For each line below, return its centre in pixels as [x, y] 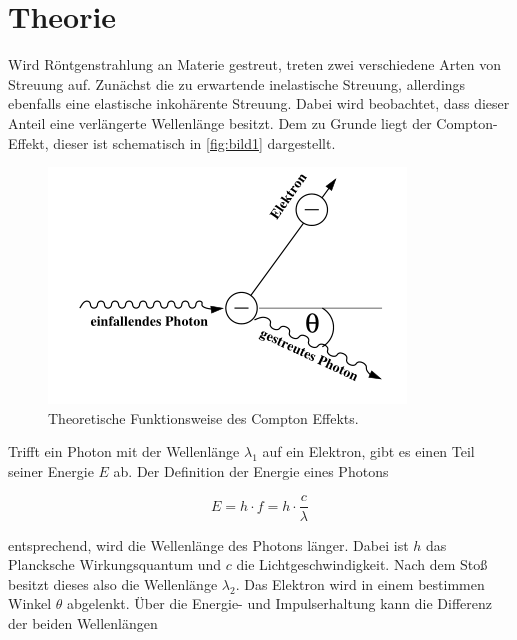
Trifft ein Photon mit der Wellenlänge [124, 451]
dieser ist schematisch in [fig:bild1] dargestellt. [194, 142]
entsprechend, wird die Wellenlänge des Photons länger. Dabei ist [208, 544]
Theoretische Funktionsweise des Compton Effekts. [203, 417]
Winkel [30, 603]
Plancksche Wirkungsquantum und [115, 564]
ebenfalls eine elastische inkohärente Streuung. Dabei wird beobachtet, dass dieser [259, 103]
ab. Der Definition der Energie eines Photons [251, 470]
